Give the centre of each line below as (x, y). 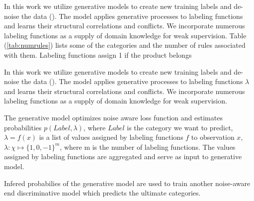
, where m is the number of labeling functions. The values (148, 147)
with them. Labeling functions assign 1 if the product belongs (98, 54)
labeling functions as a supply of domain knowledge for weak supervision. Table (125, 35)
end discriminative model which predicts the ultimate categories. (102, 193)
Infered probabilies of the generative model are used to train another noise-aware (127, 183)
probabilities (23, 127)
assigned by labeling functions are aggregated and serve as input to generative (123, 156)
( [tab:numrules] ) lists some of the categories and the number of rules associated (125, 45)
